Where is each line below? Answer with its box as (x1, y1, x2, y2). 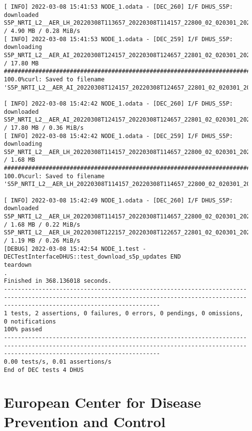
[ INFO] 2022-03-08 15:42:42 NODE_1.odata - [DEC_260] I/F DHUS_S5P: (4, 100, 233, 107)
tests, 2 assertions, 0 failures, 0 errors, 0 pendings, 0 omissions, (11, 309, 243, 317)
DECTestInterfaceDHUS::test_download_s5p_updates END (4, 253, 181, 261)
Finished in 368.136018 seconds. (4, 277, 111, 285)
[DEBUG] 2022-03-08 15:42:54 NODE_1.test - (4, 245, 146, 252)
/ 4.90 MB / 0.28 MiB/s (4, 27, 80, 34)
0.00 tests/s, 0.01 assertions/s (4, 358, 111, 365)
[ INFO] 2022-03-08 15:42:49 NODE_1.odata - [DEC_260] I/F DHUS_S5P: (4, 197, 233, 204)
